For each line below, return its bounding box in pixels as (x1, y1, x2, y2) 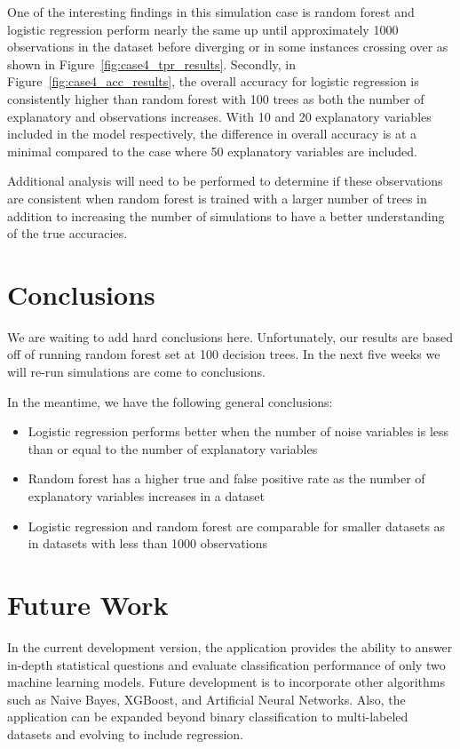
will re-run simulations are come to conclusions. (7, 363, 266, 381)
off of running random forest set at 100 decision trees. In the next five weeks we (7, 345, 440, 363)
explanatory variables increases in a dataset (28, 487, 265, 505)
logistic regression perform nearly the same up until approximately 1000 (7, 20, 399, 38)
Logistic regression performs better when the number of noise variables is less (28, 422, 449, 441)
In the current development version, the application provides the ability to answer (7, 637, 453, 656)
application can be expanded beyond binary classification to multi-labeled (7, 707, 408, 726)
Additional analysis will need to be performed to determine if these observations (7, 171, 443, 190)
